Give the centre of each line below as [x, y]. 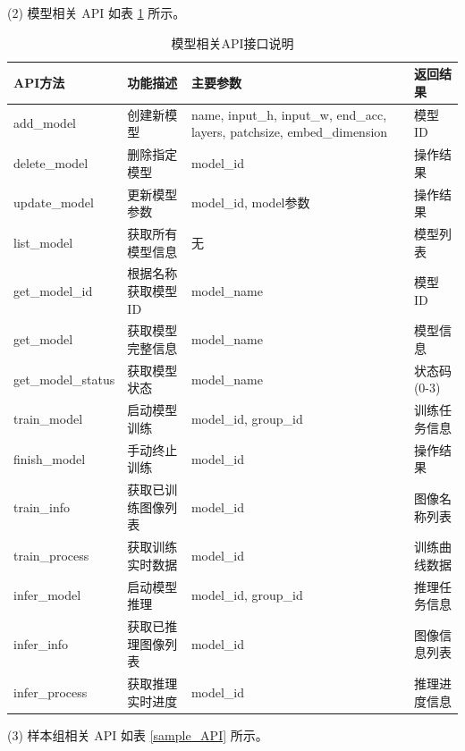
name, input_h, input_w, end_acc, [289, 114]
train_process [51, 555]
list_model [43, 242]
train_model [48, 419]
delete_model [51, 162]
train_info [42, 506]
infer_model [47, 595]
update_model [54, 203]
